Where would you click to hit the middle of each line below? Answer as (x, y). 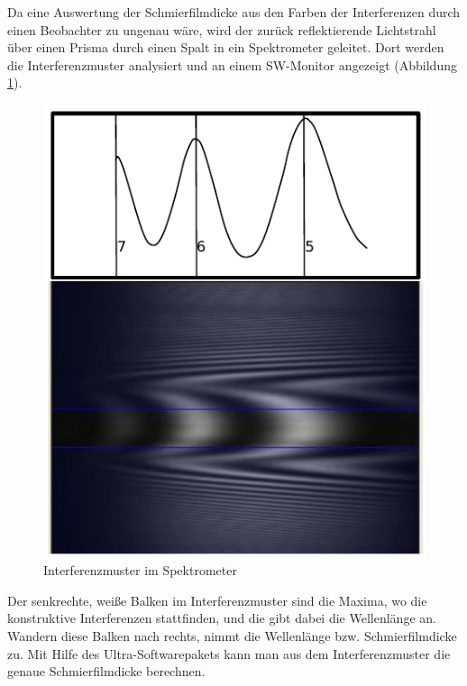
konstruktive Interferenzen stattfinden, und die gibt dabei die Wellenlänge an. (222, 618)
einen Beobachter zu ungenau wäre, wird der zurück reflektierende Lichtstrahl (222, 29)
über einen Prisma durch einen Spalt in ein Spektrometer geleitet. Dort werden (226, 47)
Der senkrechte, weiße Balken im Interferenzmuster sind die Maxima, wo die (217, 600)
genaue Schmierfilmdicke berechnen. (106, 671)
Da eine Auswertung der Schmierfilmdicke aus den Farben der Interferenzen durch (234, 12)
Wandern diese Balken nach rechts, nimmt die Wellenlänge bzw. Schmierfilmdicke (232, 635)
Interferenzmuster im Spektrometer (140, 570)
